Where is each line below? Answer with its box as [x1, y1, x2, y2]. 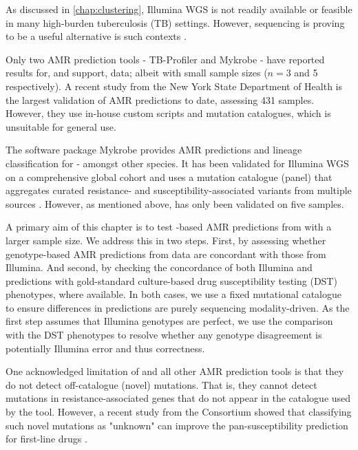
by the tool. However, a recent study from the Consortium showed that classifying [6, 405, 352, 419]
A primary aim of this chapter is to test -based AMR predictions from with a [6, 219, 332, 234]
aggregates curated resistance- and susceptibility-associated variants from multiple [6, 183, 352, 197]
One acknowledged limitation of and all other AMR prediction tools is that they [6, 364, 344, 378]
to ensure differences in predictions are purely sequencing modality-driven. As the [6, 300, 350, 314]
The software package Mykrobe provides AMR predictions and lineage [6, 142, 302, 157]
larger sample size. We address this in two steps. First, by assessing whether [6, 233, 326, 247]
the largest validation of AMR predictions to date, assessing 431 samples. [6, 92, 315, 107]
